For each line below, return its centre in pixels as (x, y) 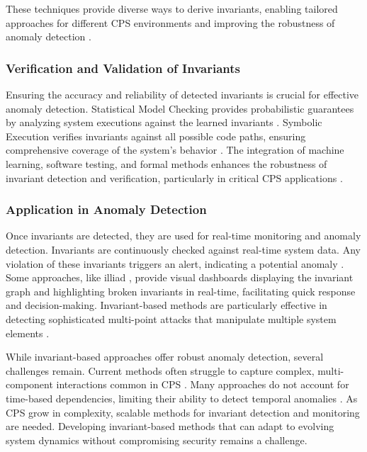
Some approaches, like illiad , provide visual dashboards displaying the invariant (180, 277)
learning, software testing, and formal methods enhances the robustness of (166, 163)
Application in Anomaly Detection (106, 209)
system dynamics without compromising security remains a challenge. (157, 440)
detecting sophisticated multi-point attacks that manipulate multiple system (171, 318)
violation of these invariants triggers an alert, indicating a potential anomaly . (175, 263)
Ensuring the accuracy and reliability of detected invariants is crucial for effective (182, 94)
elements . (28, 333)
